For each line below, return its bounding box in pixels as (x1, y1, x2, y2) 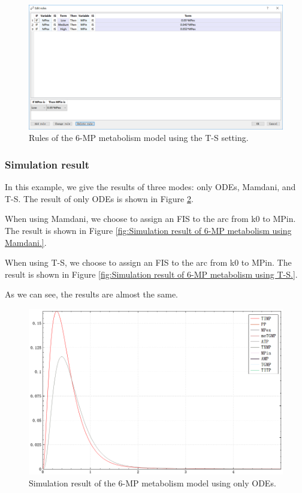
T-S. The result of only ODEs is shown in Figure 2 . (5, 192, 194, 205)
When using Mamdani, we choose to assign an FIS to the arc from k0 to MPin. (5, 212, 296, 225)
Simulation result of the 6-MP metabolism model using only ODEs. (29, 477, 276, 489)
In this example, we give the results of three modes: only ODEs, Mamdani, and (5, 181, 296, 193)
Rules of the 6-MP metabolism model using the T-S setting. (29, 131, 249, 144)
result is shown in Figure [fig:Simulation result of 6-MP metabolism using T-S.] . (5, 267, 298, 280)
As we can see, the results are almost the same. (5, 288, 179, 300)
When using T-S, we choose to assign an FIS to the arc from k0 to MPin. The (5, 256, 292, 269)
